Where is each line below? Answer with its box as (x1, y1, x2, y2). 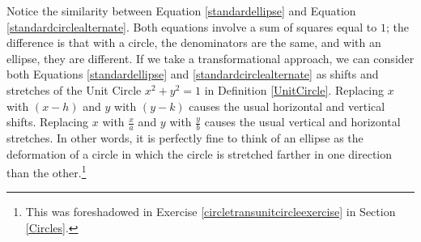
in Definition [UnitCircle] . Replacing (204, 81, 385, 98)
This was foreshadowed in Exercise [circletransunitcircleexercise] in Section (25, 203, 396, 220)
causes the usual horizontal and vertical (189, 97, 385, 114)
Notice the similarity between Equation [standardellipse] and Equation (6, 2, 356, 19)
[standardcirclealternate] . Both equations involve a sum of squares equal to (6, 18, 377, 35)
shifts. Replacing (6, 113, 89, 130)
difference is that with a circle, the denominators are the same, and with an (6, 34, 381, 51)
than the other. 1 (6, 162, 87, 180)
